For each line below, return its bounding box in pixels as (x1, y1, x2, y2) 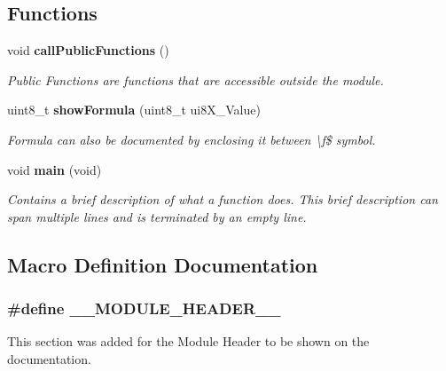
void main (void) (7, 160, 102, 178)
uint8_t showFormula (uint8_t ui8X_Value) (7, 100, 261, 119)
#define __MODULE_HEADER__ (7, 297, 281, 320)
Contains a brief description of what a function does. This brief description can (7, 190, 438, 209)
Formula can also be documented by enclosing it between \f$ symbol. (7, 130, 376, 148)
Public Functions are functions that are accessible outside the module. (7, 70, 384, 89)
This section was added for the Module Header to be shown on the (7, 332, 370, 351)
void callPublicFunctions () (7, 41, 169, 59)
